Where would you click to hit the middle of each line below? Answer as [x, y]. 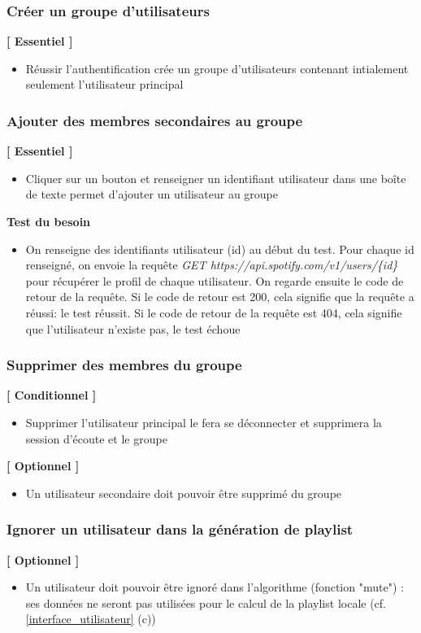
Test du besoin [49, 221]
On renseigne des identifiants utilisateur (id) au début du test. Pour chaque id [220, 249]
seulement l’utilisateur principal [104, 84]
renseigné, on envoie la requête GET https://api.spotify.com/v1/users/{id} [212, 265]
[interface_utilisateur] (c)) [91, 619]
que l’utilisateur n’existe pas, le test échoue [133, 328]
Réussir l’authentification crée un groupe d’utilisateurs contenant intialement [217, 68]
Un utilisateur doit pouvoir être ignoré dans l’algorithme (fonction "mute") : [215, 587]
